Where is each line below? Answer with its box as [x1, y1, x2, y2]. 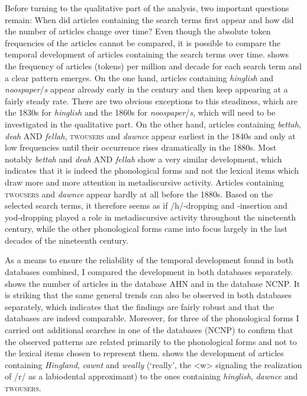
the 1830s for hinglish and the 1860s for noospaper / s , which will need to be [5, 106, 276, 119]
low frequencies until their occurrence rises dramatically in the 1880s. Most [5, 141, 277, 154]
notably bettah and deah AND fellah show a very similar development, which [5, 152, 282, 165]
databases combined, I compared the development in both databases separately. [5, 266, 293, 278]
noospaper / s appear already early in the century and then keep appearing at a [5, 83, 288, 95]
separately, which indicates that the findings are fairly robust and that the [5, 300, 274, 312]
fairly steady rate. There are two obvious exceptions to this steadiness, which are [5, 94, 298, 107]
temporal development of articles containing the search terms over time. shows [5, 48, 289, 60]
